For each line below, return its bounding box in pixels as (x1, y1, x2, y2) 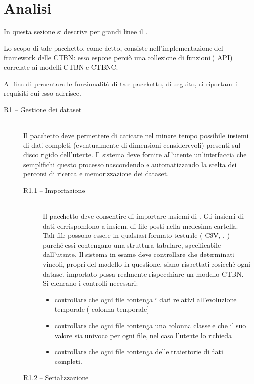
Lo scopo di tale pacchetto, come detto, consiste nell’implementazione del (4, 43, 223, 53)
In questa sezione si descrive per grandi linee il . (4, 26, 148, 37)
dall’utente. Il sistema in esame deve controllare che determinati (43, 249, 234, 259)
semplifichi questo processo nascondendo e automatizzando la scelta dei (23, 159, 237, 169)
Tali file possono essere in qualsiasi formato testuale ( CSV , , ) (43, 230, 230, 240)
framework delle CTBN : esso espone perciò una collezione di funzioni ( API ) (4, 52, 233, 63)
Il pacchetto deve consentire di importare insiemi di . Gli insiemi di (43, 211, 244, 221)
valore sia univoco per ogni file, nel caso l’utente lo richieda (54, 330, 232, 340)
